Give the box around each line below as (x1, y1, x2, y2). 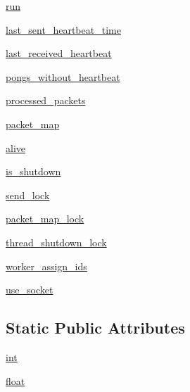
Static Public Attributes (6, 317, 185, 339)
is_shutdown (6, 164, 61, 179)
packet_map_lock (6, 211, 84, 226)
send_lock (6, 187, 50, 202)
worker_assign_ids (6, 258, 87, 273)
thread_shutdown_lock (6, 234, 107, 249)
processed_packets (6, 93, 86, 108)
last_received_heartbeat (6, 46, 112, 61)
